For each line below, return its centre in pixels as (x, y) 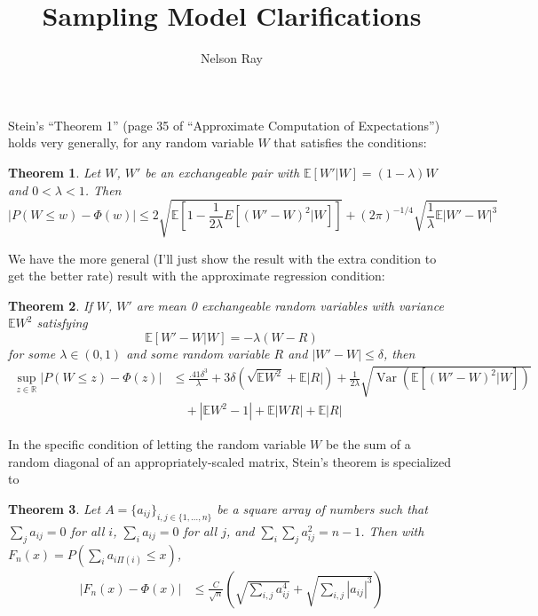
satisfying (62, 323)
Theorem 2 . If (50, 305)
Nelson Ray (232, 58)
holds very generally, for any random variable (131, 142)
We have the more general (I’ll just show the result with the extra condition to (222, 258)
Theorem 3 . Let (55, 509)
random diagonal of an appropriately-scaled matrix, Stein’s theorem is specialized (230, 461)
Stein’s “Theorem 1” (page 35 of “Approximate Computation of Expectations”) (224, 125)
